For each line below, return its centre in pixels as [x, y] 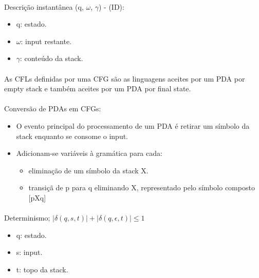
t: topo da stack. [42, 269]
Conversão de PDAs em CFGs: [53, 108]
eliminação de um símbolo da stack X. [88, 170]
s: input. [29, 252]
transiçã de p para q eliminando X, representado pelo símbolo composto [142, 187]
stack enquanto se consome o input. [72, 136]
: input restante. [46, 41]
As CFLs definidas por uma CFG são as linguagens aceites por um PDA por [125, 78]
